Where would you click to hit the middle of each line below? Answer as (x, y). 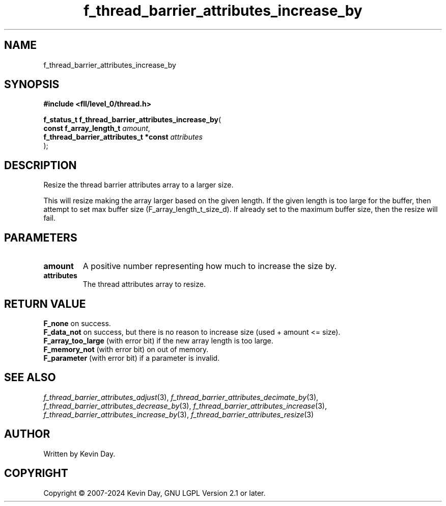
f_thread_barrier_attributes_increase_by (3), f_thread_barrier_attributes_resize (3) (179, 414)
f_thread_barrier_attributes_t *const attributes (123, 137)
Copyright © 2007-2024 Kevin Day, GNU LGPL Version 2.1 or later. (155, 493)
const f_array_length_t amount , (97, 128)
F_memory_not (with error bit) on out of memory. (126, 349)
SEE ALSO (30, 378)
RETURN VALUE (45, 304)
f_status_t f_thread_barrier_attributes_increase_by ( (132, 120)
